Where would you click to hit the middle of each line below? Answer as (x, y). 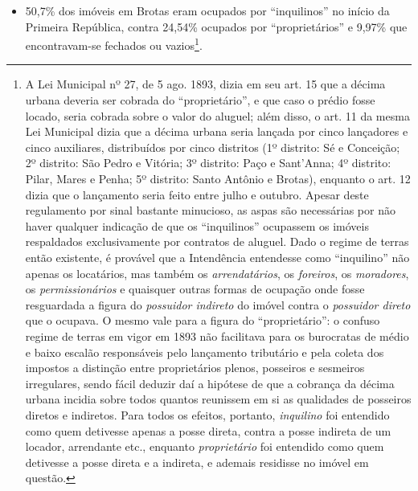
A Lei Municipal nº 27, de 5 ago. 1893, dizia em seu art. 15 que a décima (205, 84)
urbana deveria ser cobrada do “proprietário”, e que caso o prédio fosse (200, 100)
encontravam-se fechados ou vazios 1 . (114, 44)
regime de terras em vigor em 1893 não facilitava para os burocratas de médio (217, 336)
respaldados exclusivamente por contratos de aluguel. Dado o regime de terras (217, 241)
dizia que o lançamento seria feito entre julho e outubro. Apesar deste (197, 194)
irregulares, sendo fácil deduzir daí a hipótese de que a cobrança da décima (210, 383)
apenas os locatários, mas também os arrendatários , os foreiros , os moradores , (217, 273)
